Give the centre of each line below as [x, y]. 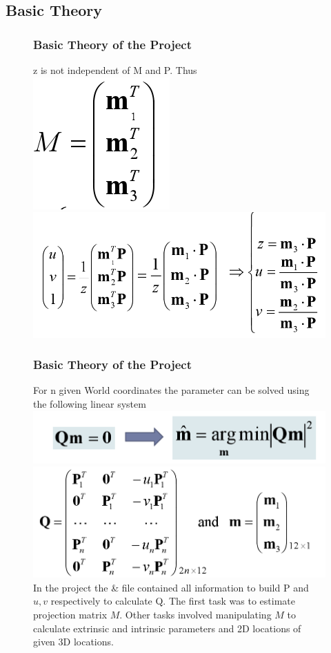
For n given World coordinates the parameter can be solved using [171, 390]
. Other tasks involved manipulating [195, 614]
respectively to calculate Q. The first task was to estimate [173, 601]
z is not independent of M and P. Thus [115, 70]
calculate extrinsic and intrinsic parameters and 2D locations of [167, 628]
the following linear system [90, 403]
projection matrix [70, 614]
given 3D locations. [73, 642]
